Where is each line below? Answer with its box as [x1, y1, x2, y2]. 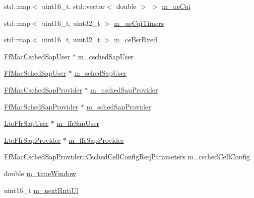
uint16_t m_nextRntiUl [4, 185, 78, 195]
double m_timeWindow [4, 168, 76, 178]
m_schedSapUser [74, 68, 127, 78]
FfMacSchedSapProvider [4, 101, 78, 111]
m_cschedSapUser [78, 51, 134, 61]
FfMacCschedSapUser [4, 51, 70, 61]
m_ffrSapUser [56, 118, 100, 128]
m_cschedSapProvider [90, 84, 158, 95]
